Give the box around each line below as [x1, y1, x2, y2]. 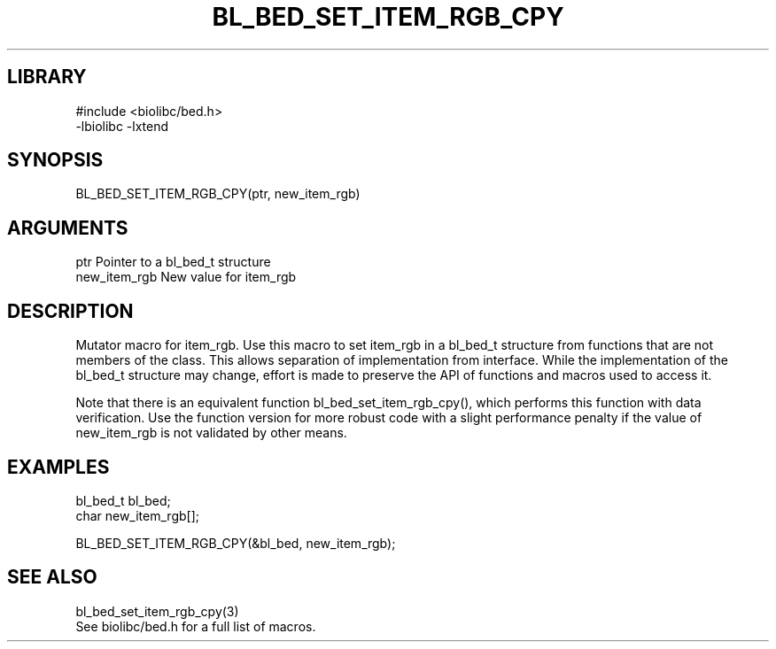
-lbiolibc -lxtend [75, 118, 169, 134]
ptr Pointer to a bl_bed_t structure [75, 254, 271, 270]
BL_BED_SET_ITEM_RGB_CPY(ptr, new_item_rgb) [75, 186, 361, 202]
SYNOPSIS [7, 149, 104, 172]
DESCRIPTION [7, 299, 134, 322]
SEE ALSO [7, 566, 97, 589]
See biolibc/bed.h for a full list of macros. [75, 618, 316, 634]
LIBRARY [7, 66, 87, 89]
